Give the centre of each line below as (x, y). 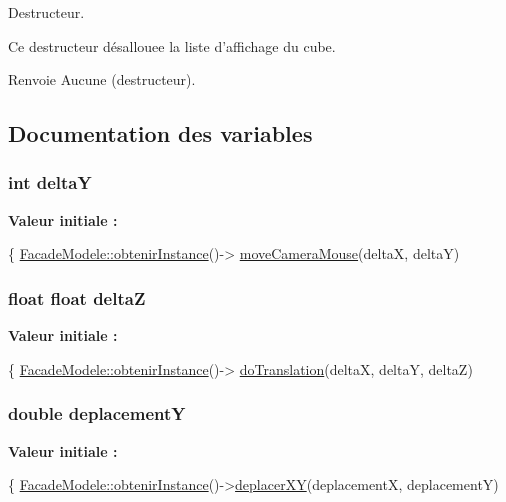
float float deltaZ (77, 297)
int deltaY (50, 182)
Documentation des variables (160, 133)
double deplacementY (97, 413)
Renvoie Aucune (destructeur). (102, 79)
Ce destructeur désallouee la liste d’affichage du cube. (172, 45)
